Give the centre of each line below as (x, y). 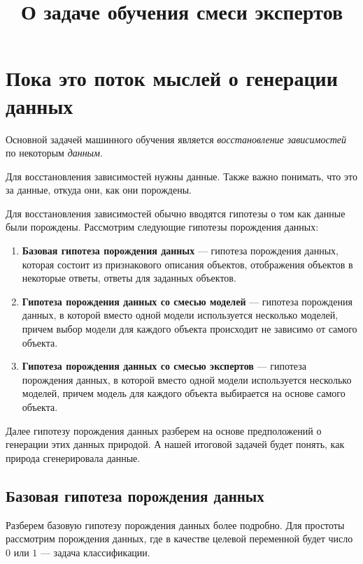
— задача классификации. (95, 552)
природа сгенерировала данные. (73, 457)
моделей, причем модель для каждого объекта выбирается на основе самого (184, 393)
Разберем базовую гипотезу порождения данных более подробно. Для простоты (175, 525)
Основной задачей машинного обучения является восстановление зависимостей (176, 139)
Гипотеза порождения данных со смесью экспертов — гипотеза (164, 366)
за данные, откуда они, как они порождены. (99, 190)
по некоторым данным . (54, 153)
